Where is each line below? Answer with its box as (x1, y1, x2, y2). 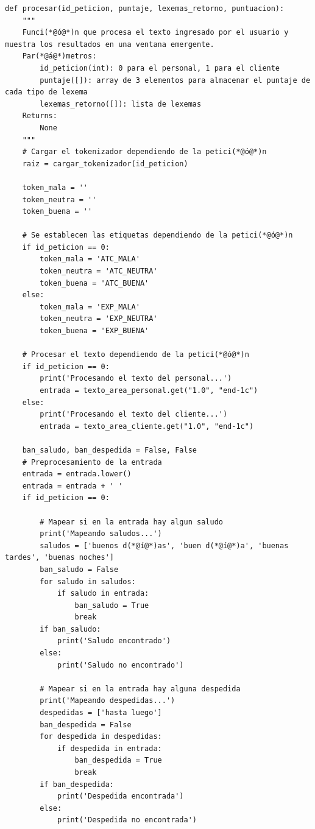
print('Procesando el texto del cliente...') (40, 410, 228, 419)
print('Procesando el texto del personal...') (40, 374, 232, 383)
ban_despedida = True (74, 756, 162, 765)
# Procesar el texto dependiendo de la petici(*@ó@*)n (22, 350, 249, 359)
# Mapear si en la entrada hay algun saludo (40, 517, 223, 526)
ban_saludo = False (40, 565, 119, 574)
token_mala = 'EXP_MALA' (40, 302, 140, 311)
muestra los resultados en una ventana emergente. (5, 40, 214, 49)
